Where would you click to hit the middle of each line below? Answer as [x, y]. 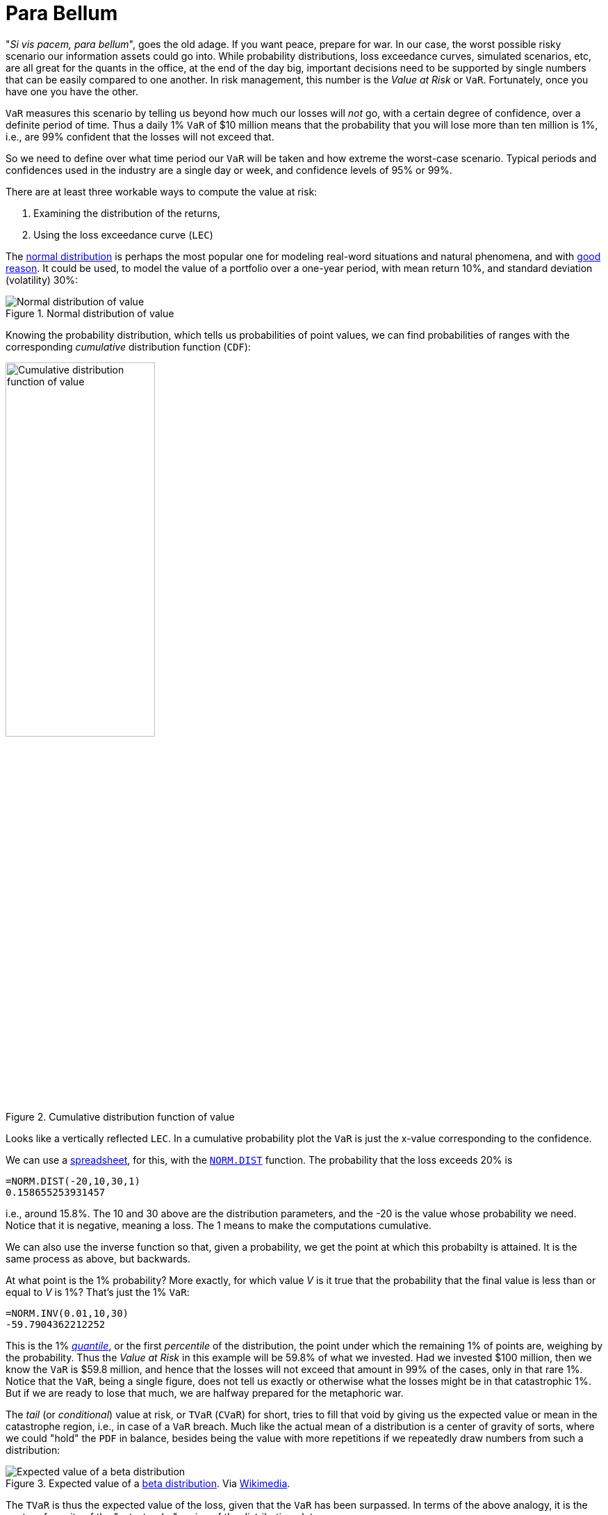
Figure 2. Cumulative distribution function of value [120, 1116]
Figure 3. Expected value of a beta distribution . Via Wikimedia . [148, 1483]
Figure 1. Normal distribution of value [90, 313]
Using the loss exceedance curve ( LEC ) [123, 234]
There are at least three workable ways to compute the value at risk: [162, 191]
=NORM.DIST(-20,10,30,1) [73, 1181]
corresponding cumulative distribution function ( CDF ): [128, 346]
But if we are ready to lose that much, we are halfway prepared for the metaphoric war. [205, 1393]
